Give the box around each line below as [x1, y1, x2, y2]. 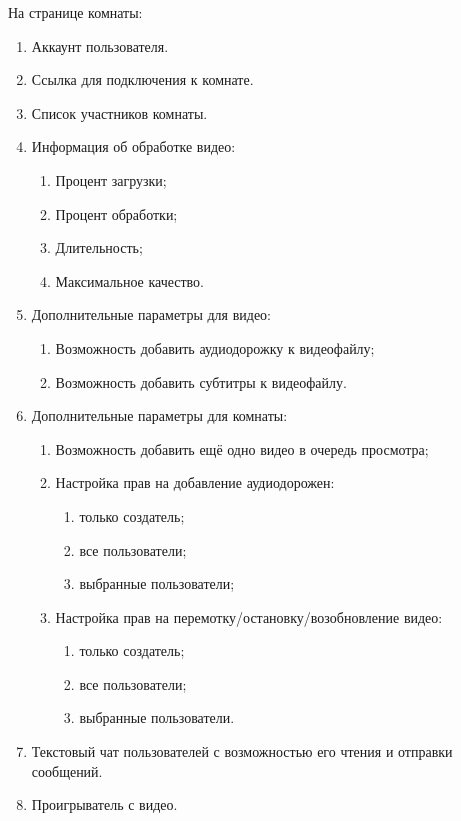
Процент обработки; [55, 203, 178, 224]
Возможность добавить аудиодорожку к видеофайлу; [55, 337, 375, 358]
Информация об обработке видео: [31, 136, 236, 157]
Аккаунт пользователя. [31, 35, 169, 56]
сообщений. [31, 760, 103, 781]
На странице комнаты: [8, 2, 143, 22]
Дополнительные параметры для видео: [31, 304, 271, 325]
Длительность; [55, 237, 143, 258]
